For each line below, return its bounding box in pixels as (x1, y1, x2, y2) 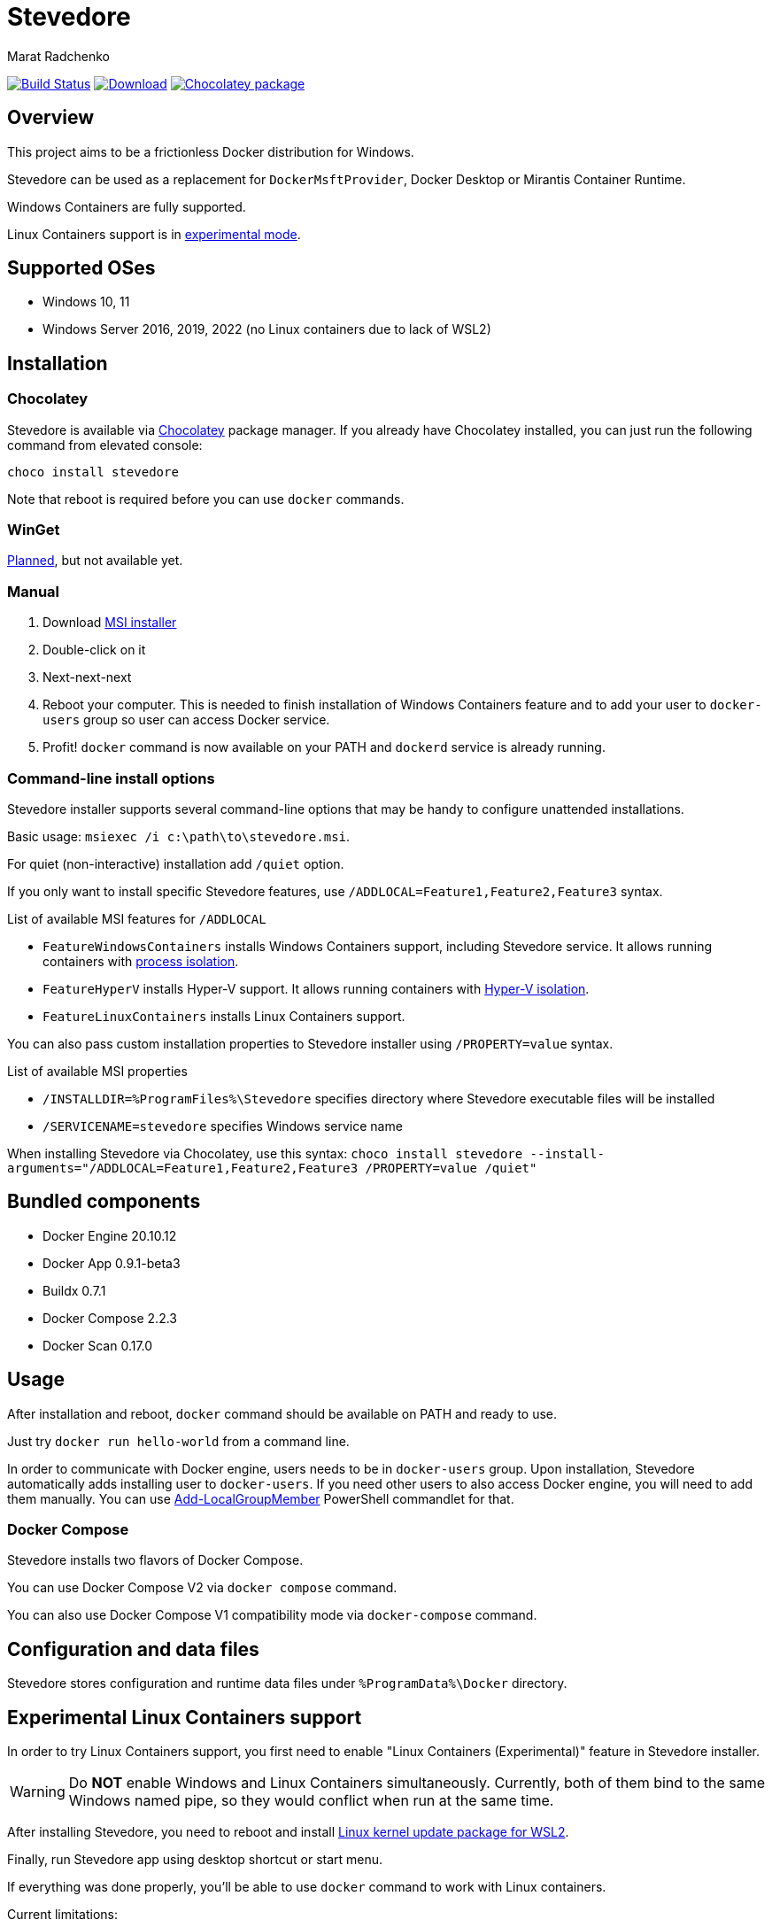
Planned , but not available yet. (7, 553, 183, 569)
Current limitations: (7, 1907, 118, 1923)
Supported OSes (7, 257, 156, 280)
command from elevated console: (7, 437, 203, 453)
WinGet (7, 521, 60, 539)
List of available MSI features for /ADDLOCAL (7, 910, 266, 926)
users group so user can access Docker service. (42, 712, 330, 728)
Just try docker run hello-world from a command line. (7, 1433, 350, 1449)
